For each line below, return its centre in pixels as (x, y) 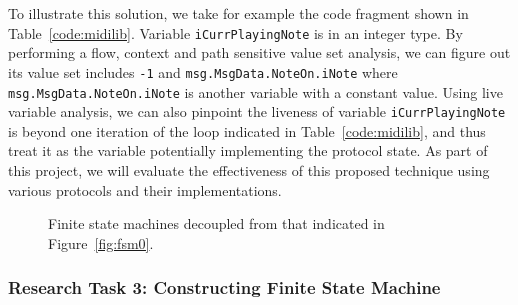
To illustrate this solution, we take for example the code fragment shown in (238, 13)
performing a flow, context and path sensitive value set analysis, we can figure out (259, 52)
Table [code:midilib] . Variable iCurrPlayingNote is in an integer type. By (235, 32)
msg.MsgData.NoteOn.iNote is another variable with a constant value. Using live (255, 91)
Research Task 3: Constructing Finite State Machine (224, 287)
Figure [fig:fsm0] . (101, 242)
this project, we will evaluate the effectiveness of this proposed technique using (249, 170)
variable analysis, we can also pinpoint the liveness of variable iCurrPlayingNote (257, 111)
